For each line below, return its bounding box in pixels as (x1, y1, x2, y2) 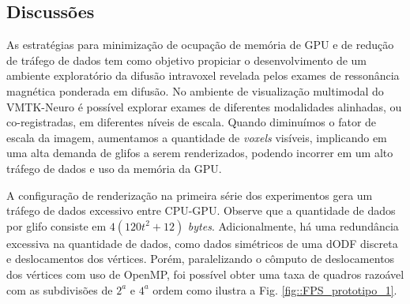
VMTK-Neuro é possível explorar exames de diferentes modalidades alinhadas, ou (6, 98, 402, 114)
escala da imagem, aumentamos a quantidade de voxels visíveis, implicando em (6, 129, 387, 145)
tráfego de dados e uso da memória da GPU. (6, 160, 222, 176)
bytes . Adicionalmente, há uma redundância (187, 217, 399, 234)
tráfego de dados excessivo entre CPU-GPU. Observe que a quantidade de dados (6, 202, 396, 219)
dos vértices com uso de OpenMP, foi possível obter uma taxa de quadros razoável (6, 265, 404, 282)
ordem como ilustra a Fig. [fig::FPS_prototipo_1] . (152, 281, 397, 298)
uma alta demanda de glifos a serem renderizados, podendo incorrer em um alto (6, 144, 393, 161)
